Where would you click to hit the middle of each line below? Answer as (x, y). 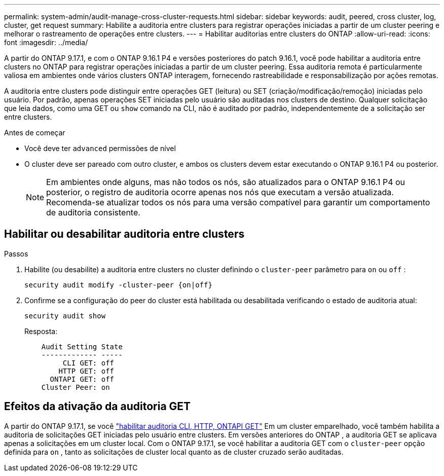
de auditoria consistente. (93, 212)
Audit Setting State (82, 346)
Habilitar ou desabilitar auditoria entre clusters (124, 234)
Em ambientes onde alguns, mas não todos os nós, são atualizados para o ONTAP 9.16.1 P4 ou (226, 182)
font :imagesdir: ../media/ (46, 42)
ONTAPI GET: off (82, 379)
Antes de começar (35, 133)
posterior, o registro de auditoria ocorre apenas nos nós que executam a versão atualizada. (220, 192)
